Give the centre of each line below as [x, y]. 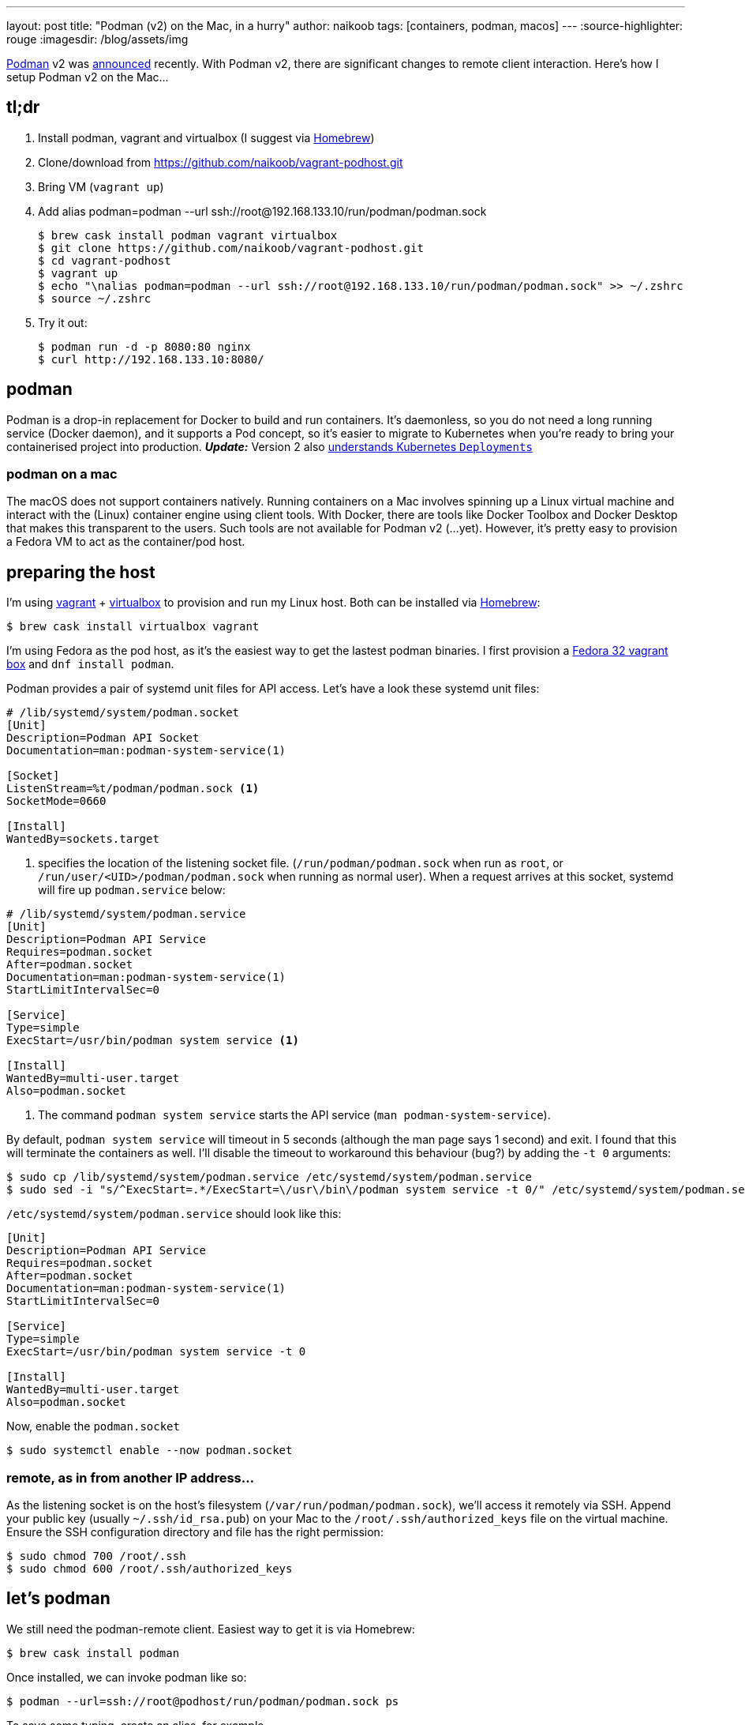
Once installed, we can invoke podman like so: [127, 1677]
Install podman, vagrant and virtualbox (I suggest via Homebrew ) [206, 137]
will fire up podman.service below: [132, 890]
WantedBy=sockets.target [83, 839]
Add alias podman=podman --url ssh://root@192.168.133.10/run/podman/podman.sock [262, 211]
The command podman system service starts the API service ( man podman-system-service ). [294, 1115]
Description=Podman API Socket [103, 738]
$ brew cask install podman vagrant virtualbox [188, 235]
